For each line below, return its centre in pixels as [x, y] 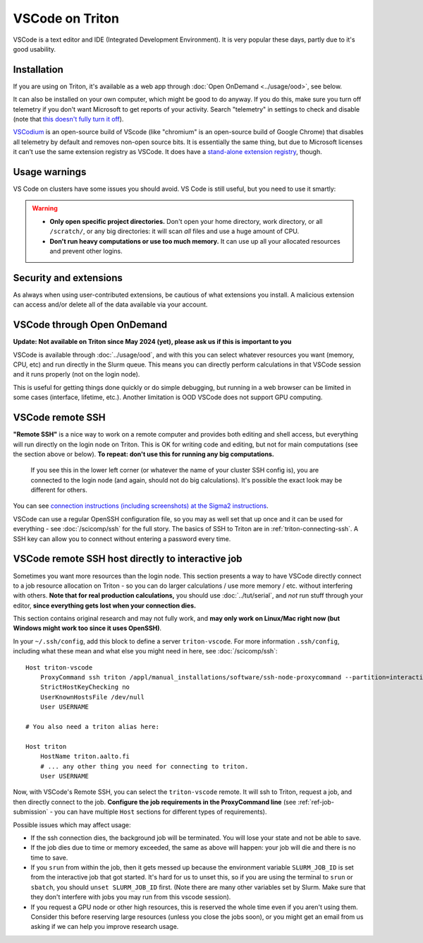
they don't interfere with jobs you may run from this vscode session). [131, 897]
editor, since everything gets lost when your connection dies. [105, 605]
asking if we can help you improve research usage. [105, 927]
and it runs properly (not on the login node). [76, 374]
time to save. [49, 858]
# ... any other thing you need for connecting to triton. [144, 766]
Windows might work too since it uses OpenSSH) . [87, 628]
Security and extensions [68, 278]
